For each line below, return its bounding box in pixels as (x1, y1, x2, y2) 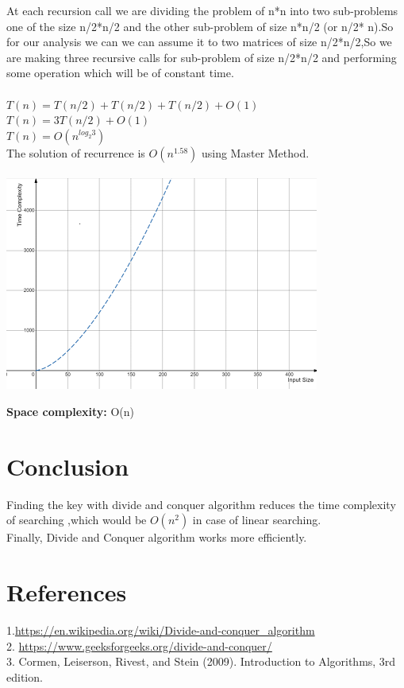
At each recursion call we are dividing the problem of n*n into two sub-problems (6, 2, 398, 18)
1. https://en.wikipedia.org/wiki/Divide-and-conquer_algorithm (6, 621, 315, 638)
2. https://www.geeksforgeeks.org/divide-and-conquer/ (6, 637, 272, 654)
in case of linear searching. (192, 511, 321, 528)
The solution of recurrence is (6, 144, 145, 161)
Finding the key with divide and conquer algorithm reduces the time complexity (6, 496, 396, 512)
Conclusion (6, 449, 129, 482)
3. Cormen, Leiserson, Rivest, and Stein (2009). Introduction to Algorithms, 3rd (6, 653, 396, 670)
